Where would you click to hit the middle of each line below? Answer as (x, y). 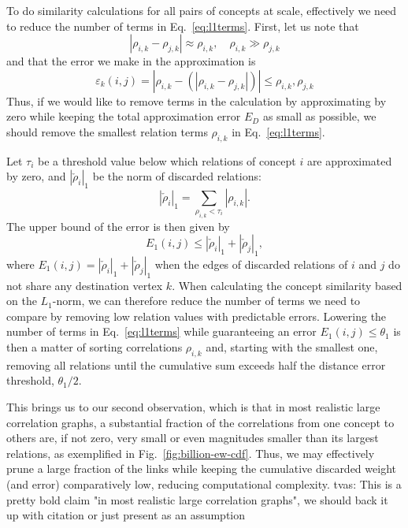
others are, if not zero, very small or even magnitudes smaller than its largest (193, 438)
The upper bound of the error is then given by (118, 226)
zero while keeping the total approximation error (124, 116)
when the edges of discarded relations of (251, 264)
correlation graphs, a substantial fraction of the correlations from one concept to (200, 422)
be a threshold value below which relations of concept (167, 160)
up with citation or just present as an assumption (126, 515)
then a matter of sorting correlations (95, 347)
